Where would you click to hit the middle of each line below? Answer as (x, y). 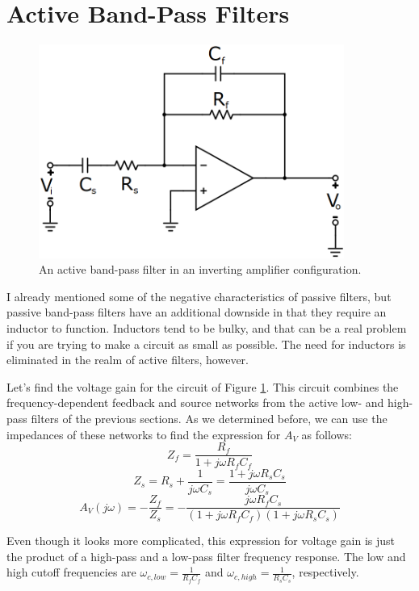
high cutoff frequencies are (71, 572)
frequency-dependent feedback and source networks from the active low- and (195, 402)
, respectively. (325, 572)
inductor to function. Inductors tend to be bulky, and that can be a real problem (207, 327)
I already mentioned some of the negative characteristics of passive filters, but (199, 296)
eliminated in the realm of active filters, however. (128, 360)
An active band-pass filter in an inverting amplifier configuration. (200, 269)
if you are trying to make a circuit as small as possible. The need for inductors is (206, 344)
